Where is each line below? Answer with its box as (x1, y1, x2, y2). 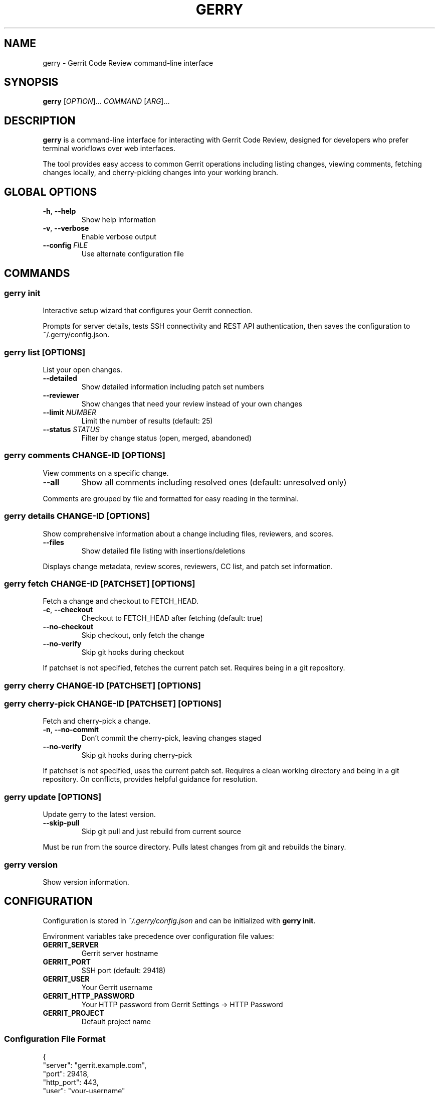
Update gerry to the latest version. (43, 810, 156, 819)
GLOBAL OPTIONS (4, 185, 97, 198)
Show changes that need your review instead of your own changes (81, 399, 302, 408)
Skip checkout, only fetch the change (81, 631, 205, 640)
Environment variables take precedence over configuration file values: (43, 931, 274, 940)
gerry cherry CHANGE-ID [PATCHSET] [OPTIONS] (4, 680, 201, 691)
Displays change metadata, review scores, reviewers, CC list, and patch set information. (43, 562, 333, 571)
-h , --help (43, 207, 76, 216)
